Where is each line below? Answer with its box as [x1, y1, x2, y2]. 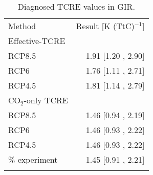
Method [8, 20, 36, 32]
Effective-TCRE [8, 35, 65, 47]
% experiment [8, 154, 58, 165]
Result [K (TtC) [76, 20, 135, 32]
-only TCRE [24, 94, 68, 106]
